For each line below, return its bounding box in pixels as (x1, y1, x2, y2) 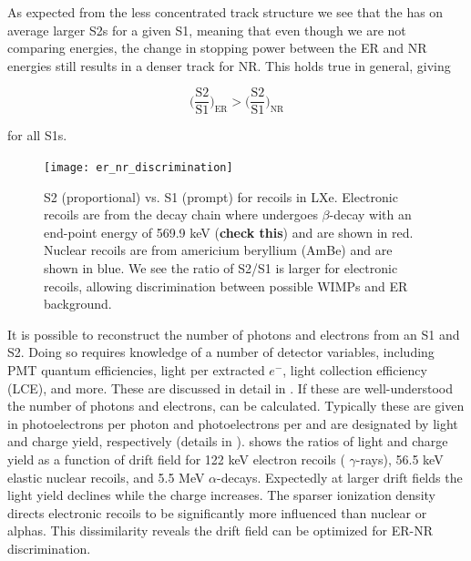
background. (44, 294, 112, 313)
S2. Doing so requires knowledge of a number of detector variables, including (7, 342, 435, 362)
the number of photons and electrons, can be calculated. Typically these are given (7, 396, 465, 415)
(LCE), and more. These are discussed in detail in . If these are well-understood (7, 378, 454, 397)
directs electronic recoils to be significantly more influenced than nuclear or (7, 503, 427, 522)
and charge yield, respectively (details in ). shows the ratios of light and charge (7, 432, 448, 451)
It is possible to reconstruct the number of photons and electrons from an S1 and (7, 324, 460, 343)
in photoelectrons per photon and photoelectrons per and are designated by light (7, 413, 458, 433)
